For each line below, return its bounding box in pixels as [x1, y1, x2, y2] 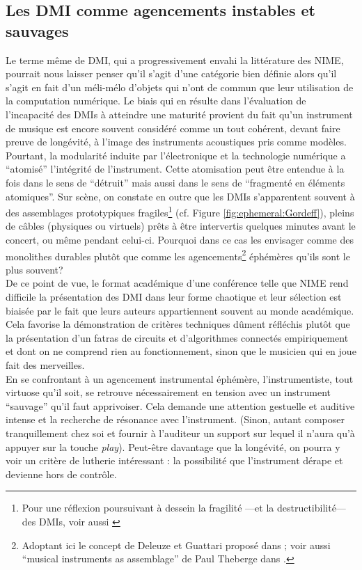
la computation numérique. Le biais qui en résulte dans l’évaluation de [6, 93, 306, 108]
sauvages [6, 19, 69, 41]
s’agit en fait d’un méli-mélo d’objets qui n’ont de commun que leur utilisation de [6, 79, 354, 94]
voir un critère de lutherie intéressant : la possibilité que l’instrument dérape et [6, 453, 343, 468]
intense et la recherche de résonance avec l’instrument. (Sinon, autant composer [6, 412, 345, 427]
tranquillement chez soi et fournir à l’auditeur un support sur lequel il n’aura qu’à [6, 425, 355, 440]
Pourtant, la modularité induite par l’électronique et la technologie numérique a [6, 148, 346, 162]
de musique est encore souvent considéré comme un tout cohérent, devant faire [6, 120, 340, 135]
